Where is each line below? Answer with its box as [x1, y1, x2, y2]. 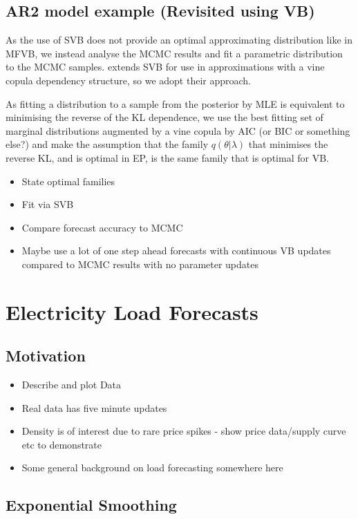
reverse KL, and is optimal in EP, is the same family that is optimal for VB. [6, 150, 329, 164]
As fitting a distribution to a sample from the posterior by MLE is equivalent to [6, 96, 345, 111]
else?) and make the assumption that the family [6, 137, 209, 151]
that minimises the [248, 137, 328, 151]
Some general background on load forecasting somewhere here [21, 460, 283, 475]
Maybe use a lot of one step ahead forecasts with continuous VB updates [21, 243, 331, 258]
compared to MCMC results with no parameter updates [21, 256, 259, 271]
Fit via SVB [21, 197, 74, 211]
